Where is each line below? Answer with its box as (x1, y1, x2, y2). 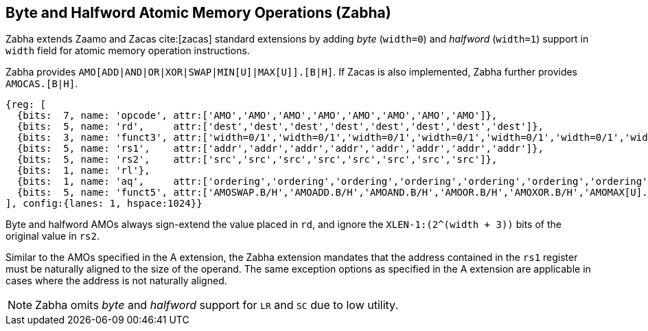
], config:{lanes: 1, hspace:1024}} (5, 198, 202, 209)
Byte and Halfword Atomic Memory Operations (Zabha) (5, 4, 391, 21)
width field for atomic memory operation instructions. (5, 45, 250, 57)
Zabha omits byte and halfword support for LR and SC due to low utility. (35, 298, 398, 312)
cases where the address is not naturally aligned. (5, 275, 227, 287)
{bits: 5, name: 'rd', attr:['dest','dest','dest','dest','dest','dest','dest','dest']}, (16, 121, 544, 133)
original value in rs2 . (5, 230, 100, 242)
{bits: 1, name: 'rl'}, (16, 165, 150, 176)
